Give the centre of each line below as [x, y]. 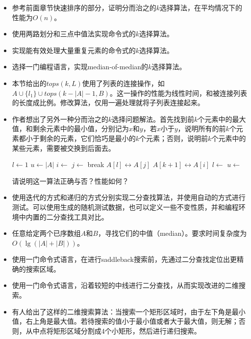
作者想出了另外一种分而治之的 [60, 119]
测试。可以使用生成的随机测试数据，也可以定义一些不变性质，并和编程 [125, 207]
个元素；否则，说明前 [174, 138]
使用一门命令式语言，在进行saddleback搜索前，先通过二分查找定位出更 [124, 259]
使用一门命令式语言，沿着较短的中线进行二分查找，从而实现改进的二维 [125, 285]
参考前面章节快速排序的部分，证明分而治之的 [84, 7]
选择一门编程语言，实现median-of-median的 [80, 67]
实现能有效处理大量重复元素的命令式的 [74, 50]
